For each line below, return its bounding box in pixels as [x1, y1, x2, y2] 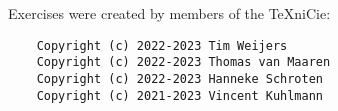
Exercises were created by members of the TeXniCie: [8, 3, 331, 23]
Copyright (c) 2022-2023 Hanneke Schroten [36, 71, 323, 86]
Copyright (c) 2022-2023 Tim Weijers [36, 38, 288, 53]
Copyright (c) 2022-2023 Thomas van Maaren [36, 55, 331, 70]
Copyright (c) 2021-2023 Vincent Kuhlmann [36, 88, 323, 103]
